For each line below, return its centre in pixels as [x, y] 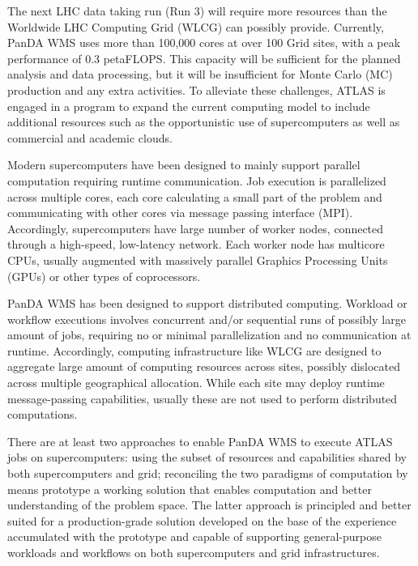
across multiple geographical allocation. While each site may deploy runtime [196, 383]
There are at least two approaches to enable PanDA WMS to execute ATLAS [200, 441]
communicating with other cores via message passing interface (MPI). [180, 213]
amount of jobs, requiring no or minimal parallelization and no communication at [209, 335]
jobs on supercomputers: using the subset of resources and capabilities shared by [207, 457]
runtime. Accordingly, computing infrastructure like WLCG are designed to [194, 350]
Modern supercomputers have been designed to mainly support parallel [184, 165]
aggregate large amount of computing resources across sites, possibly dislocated [204, 366]
